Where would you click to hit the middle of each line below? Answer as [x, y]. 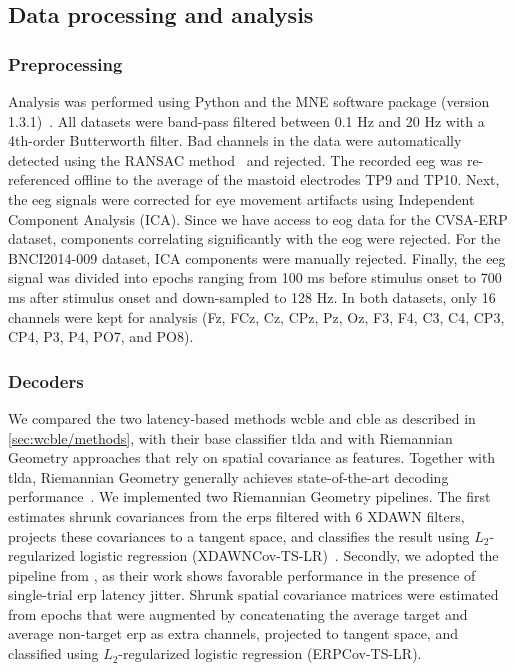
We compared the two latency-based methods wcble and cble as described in [242, 417]
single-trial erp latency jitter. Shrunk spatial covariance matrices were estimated [253, 594]
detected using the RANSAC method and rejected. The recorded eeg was [235, 159]
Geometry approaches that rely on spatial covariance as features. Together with [252, 457]
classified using [53, 653]
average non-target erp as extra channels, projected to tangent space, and [233, 633]
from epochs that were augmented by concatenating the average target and [238, 613]
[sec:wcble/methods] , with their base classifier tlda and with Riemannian [230, 437]
